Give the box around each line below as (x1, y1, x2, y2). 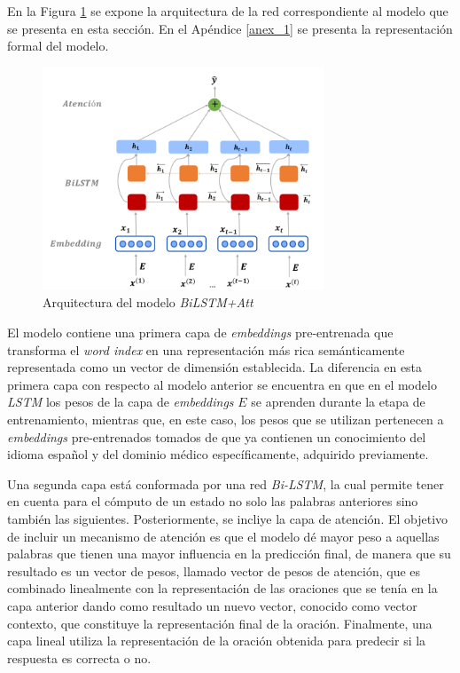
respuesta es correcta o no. (7, 648, 152, 667)
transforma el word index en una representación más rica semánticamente (7, 340, 405, 359)
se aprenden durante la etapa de (251, 392, 425, 411)
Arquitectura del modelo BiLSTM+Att (43, 293, 253, 312)
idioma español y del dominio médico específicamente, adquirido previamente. (7, 445, 429, 463)
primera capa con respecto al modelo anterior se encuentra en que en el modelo (7, 375, 437, 393)
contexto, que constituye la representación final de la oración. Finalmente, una (7, 614, 433, 632)
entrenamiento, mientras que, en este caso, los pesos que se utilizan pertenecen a (7, 409, 444, 428)
